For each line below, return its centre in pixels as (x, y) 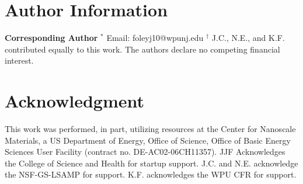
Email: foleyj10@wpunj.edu (155, 38)
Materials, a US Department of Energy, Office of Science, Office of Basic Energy (148, 140)
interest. (19, 60)
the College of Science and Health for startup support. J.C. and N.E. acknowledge (151, 163)
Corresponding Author (51, 38)
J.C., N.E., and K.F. (248, 38)
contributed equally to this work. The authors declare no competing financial (142, 49)
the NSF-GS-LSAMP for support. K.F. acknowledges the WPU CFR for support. (151, 174)
